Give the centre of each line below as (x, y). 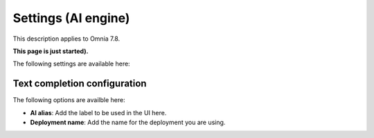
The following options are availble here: (69, 100)
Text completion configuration (80, 84)
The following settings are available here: (72, 64)
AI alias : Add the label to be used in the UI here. (98, 112)
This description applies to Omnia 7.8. (66, 39)
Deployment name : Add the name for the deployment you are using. (128, 122)
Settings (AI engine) (71, 18)
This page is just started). (51, 51)
